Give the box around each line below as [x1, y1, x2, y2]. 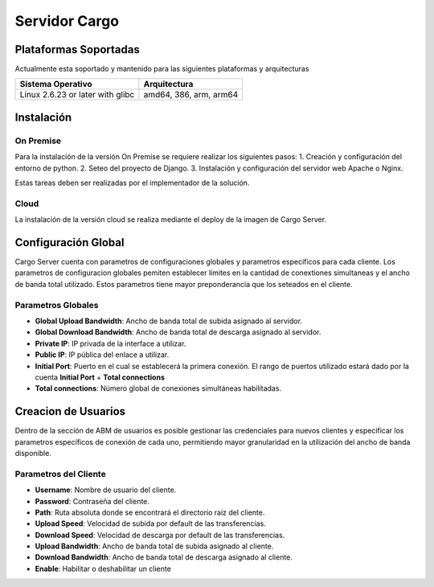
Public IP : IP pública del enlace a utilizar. [35, 350, 170, 359]
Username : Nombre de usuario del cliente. [35, 485, 177, 495]
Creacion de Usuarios [14, 404, 126, 418]
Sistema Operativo [19, 79, 92, 90]
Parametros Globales [14, 299, 99, 310]
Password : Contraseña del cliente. [35, 496, 150, 506]
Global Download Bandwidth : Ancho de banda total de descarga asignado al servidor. [35, 327, 321, 337]
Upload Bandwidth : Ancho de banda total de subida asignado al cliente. [35, 541, 274, 551]
